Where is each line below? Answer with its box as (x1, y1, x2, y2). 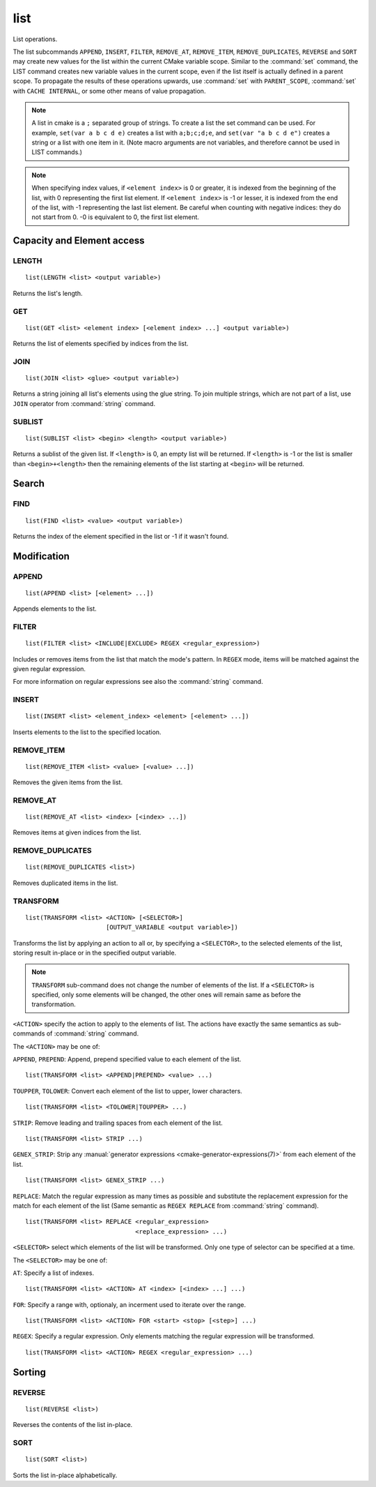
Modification (13, 550, 70, 562)
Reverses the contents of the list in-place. (13, 1421, 133, 1429)
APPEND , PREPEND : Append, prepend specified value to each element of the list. (13, 1055, 242, 1063)
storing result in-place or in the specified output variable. (13, 948, 177, 957)
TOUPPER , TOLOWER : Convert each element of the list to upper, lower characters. (13, 1086, 243, 1095)
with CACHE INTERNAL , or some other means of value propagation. (13, 87, 206, 95)
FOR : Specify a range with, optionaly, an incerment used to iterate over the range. (13, 1300, 246, 1308)
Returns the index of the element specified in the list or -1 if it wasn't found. (13, 532, 229, 540)
